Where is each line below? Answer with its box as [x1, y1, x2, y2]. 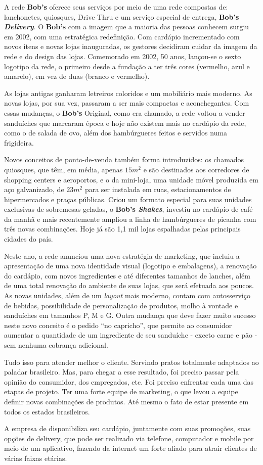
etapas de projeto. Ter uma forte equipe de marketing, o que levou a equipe [4, 386, 238, 397]
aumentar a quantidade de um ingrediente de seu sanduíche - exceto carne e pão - [4, 330, 257, 340]
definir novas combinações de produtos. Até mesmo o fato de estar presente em [4, 396, 249, 406]
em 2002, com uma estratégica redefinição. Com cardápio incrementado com [4, 31, 240, 41]
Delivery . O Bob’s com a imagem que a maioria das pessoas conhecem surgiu [4, 21, 249, 32]
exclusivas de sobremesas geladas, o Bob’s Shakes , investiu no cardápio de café [4, 204, 253, 214]
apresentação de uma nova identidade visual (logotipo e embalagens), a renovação [4, 260, 257, 271]
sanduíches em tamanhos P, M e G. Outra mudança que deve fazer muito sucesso [4, 310, 256, 320]
